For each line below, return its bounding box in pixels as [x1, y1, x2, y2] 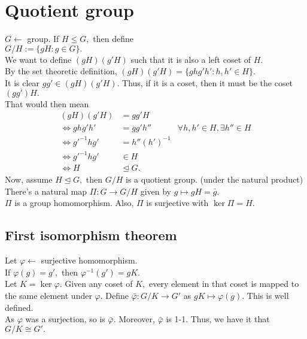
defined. [5, 301, 34, 313]
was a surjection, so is [25, 313, 105, 325]
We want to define [5, 53, 72, 65]
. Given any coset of [59, 277, 133, 290]
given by [140, 184, 171, 197]
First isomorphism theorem [5, 226, 177, 244]
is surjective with [146, 196, 209, 209]
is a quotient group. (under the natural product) [126, 173, 303, 186]
